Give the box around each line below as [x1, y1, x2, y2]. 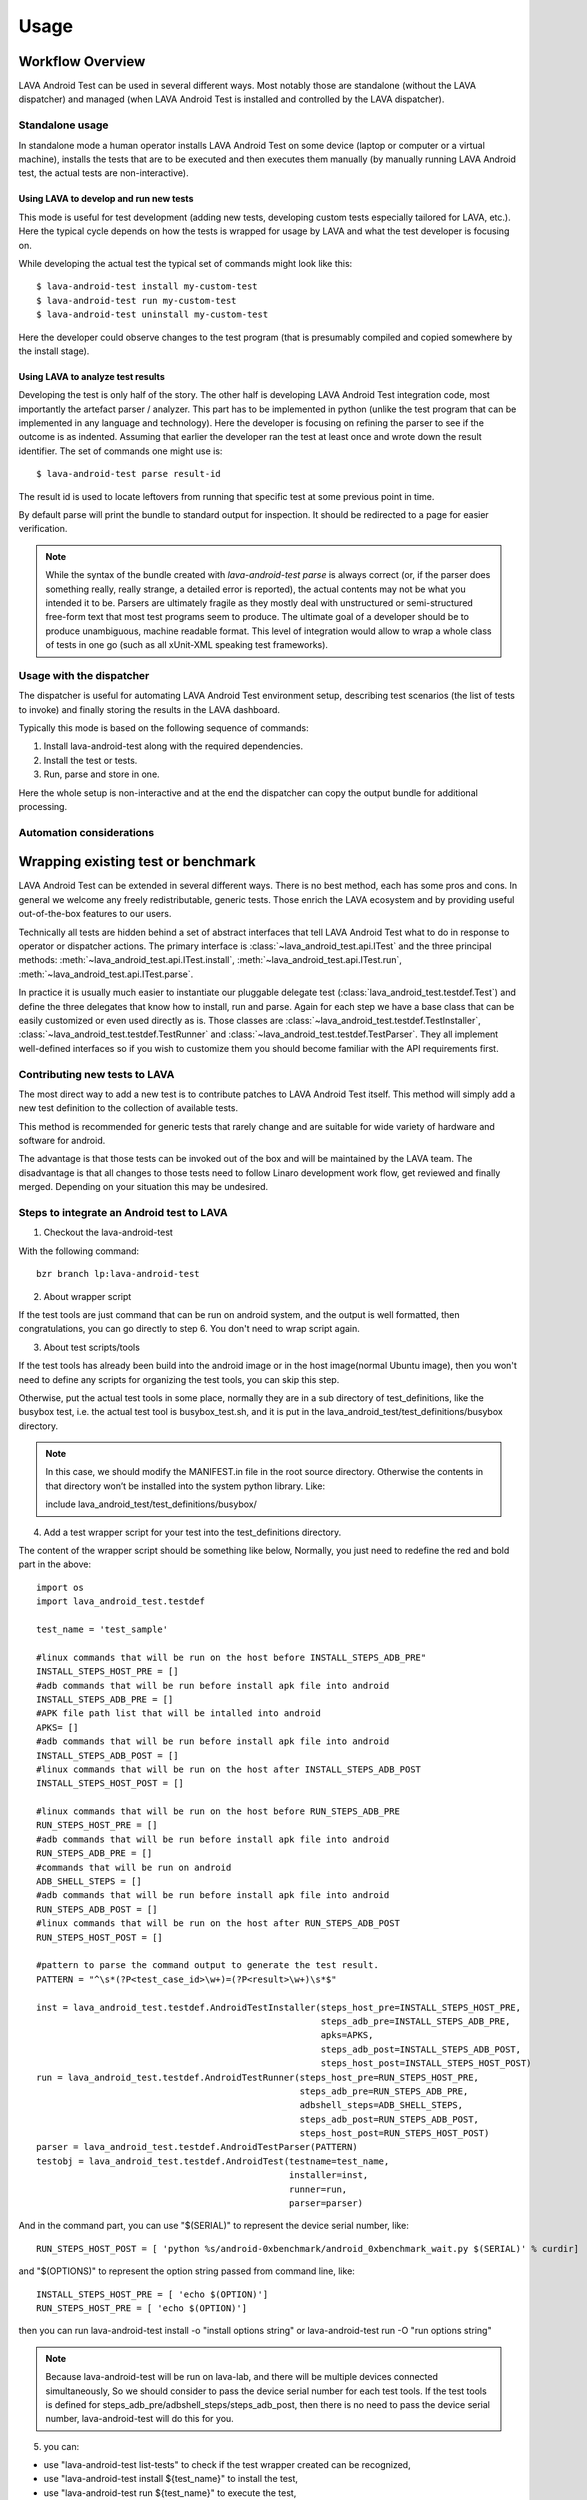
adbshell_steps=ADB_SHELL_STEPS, [299, 2100, 464, 2111]
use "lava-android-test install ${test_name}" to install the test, [43, 2473, 299, 2485]
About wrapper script [43, 1290, 132, 1302]
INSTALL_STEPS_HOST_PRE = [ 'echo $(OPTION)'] [36, 2288, 269, 2300]
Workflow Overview [18, 53, 146, 70]
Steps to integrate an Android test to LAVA [18, 1206, 229, 1220]
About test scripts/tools [43, 1341, 140, 1353]
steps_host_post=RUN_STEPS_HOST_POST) [299, 2128, 490, 2139]
